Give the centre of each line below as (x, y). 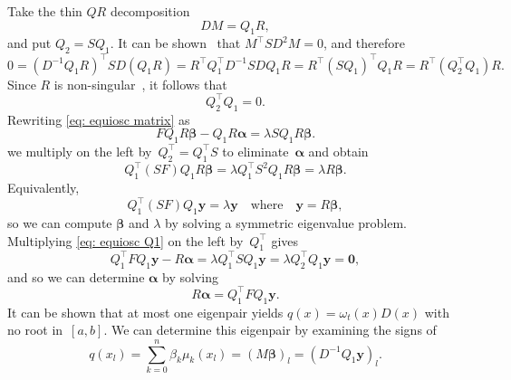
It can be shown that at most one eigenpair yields (145, 312)
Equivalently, (43, 188)
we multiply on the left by (80, 151)
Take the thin (45, 11)
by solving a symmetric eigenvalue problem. (286, 222)
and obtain (338, 151)
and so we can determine (76, 276)
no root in (35, 330)
